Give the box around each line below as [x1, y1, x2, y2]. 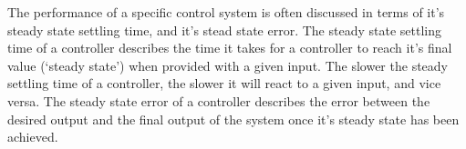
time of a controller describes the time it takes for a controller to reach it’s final [7, 38, 452, 57]
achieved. [7, 127, 58, 146]
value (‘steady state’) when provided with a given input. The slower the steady [7, 55, 448, 74]
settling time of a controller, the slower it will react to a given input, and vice [7, 74, 441, 93]
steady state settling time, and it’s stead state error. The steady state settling [7, 20, 441, 39]
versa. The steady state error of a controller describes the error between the [7, 91, 430, 110]
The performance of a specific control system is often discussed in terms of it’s [7, 3, 445, 21]
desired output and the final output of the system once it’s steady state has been [7, 109, 460, 128]
